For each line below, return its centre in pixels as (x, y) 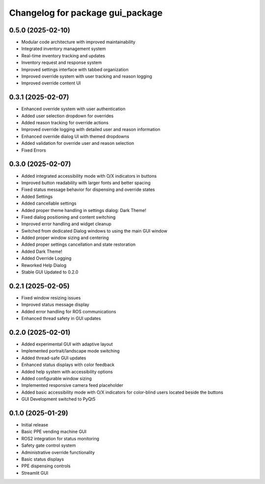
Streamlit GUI (35, 473)
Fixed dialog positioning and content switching (68, 217)
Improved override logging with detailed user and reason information (91, 130)
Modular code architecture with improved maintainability (79, 42)
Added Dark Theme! (42, 251)
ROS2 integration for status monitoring (60, 438)
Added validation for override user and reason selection (78, 143)
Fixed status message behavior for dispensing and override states (88, 189)
